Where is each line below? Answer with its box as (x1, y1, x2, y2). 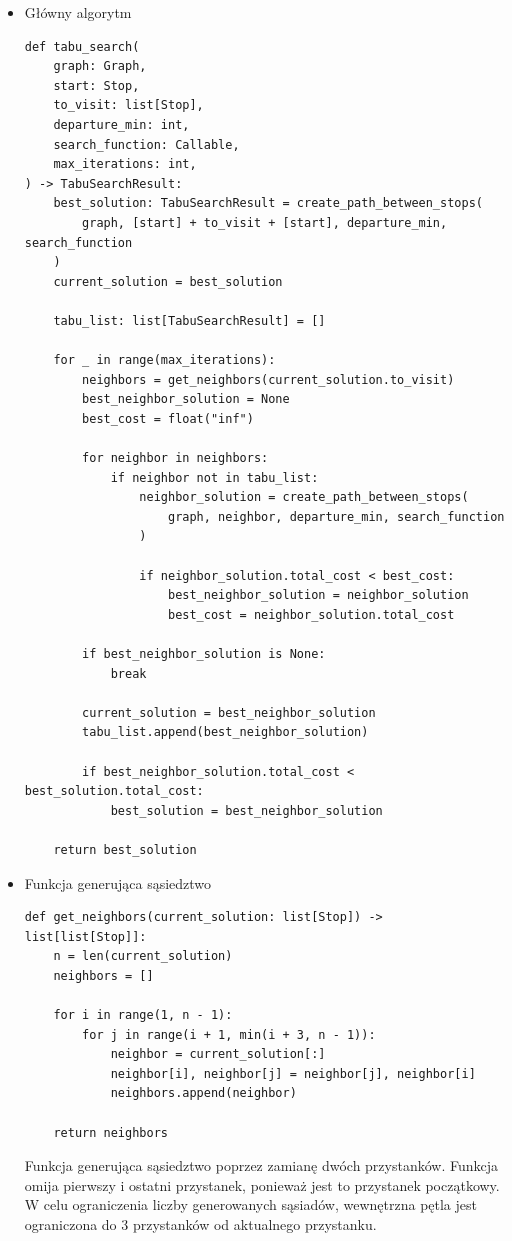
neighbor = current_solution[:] (110, 1047, 326, 1062)
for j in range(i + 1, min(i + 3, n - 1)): (82, 1027, 376, 1042)
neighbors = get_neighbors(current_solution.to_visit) (82, 372, 455, 387)
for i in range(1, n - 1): (53, 1008, 233, 1023)
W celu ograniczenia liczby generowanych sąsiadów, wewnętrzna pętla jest (24, 1194, 477, 1215)
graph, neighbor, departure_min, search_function (167, 509, 505, 524)
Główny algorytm (24, 2, 132, 22)
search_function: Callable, (53, 137, 240, 152)
